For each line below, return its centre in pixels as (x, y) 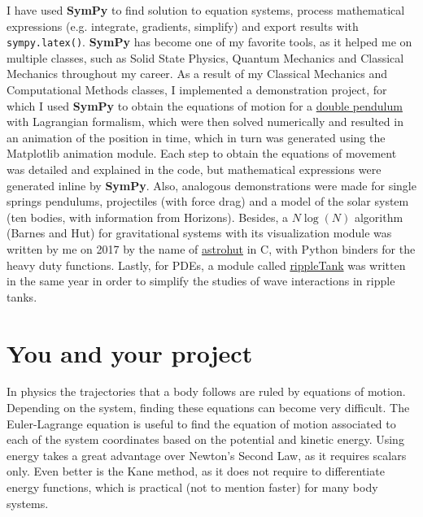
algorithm (379, 217)
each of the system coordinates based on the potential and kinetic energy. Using (205, 439)
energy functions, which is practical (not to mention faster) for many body (192, 487)
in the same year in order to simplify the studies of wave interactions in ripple (201, 281)
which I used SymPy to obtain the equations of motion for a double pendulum (205, 105)
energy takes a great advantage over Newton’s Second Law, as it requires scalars (207, 455)
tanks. (22, 296)
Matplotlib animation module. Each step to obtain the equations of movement (202, 153)
